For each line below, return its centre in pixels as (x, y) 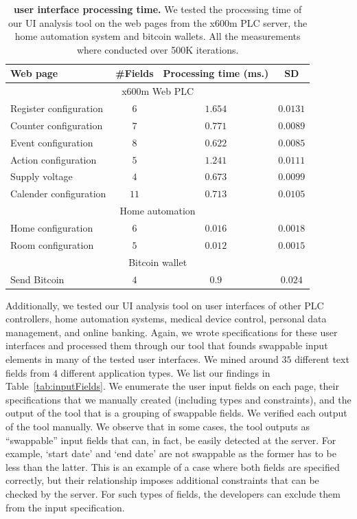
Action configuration (54, 159)
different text (322, 358)
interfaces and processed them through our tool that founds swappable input (167, 345)
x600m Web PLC (158, 91)
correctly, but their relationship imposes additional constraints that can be (162, 480)
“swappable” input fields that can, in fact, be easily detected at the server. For (171, 440)
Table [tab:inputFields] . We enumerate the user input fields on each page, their (172, 386)
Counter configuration (57, 125)
